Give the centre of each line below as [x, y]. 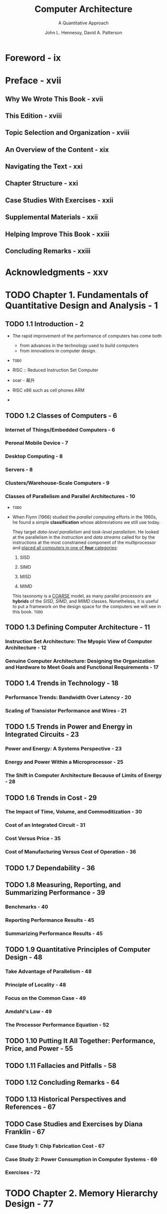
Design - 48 [24, 957]
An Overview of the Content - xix [57, 149]
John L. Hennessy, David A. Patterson [83, 32]
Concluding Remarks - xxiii [48, 251]
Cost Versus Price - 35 [33, 839]
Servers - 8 [19, 470]
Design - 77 [29, 1204]
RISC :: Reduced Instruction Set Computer [55, 370]
